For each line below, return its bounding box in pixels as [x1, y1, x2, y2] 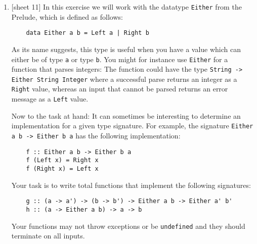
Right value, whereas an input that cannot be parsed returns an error [11, 83, 228, 94]
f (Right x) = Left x [26, 165, 99, 172]
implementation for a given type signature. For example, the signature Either [11, 120, 253, 131]
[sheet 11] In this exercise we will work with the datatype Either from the [11, 2, 242, 12]
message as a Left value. [11, 93, 89, 104]
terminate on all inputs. [11, 230, 85, 241]
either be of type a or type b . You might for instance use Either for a [11, 54, 228, 64]
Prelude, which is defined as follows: [11, 11, 123, 22]
